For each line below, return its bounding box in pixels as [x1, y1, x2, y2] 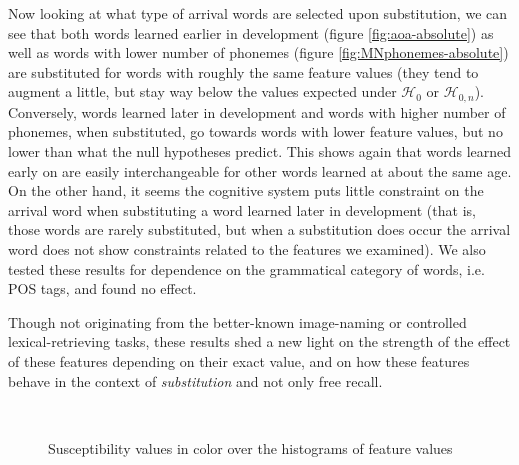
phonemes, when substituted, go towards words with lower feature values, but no [8, 121, 503, 142]
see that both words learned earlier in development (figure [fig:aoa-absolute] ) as [8, 22, 494, 43]
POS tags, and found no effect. [8, 278, 197, 299]
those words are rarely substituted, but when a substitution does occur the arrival [8, 219, 511, 240]
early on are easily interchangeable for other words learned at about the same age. [8, 160, 512, 181]
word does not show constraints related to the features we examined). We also [8, 238, 486, 259]
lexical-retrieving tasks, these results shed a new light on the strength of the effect [8, 331, 511, 352]
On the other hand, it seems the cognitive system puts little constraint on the [8, 180, 484, 201]
